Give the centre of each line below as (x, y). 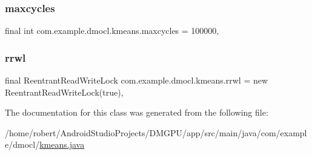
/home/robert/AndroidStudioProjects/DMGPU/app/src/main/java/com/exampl (156, 132)
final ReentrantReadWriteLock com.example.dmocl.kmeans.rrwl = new (137, 80)
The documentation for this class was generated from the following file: (137, 112)
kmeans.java (62, 144)
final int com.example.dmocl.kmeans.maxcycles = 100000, (112, 31)
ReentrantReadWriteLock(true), (64, 92)
